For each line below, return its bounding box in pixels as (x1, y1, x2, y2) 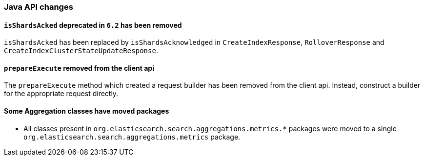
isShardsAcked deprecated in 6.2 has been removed (4, 20, 182, 29)
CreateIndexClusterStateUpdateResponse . (4, 46, 158, 55)
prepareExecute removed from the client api (4, 63, 154, 72)
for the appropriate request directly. (4, 89, 119, 98)
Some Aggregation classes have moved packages (4, 107, 169, 116)
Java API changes (4, 2, 73, 12)
